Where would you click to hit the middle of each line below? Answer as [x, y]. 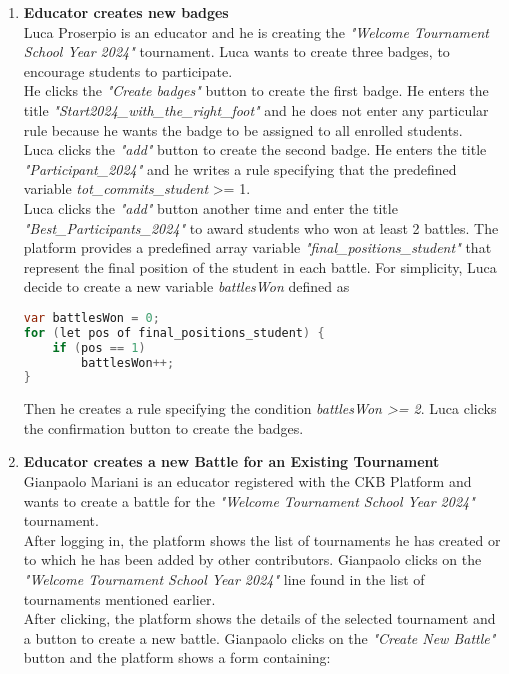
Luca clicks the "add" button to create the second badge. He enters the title [255, 149]
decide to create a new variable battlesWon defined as [186, 286]
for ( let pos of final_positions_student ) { [174, 332]
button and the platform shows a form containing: [177, 657]
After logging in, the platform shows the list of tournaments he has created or [262, 539]
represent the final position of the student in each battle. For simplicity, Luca [260, 266]
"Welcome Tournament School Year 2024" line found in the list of [224, 579]
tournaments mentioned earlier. [119, 598]
